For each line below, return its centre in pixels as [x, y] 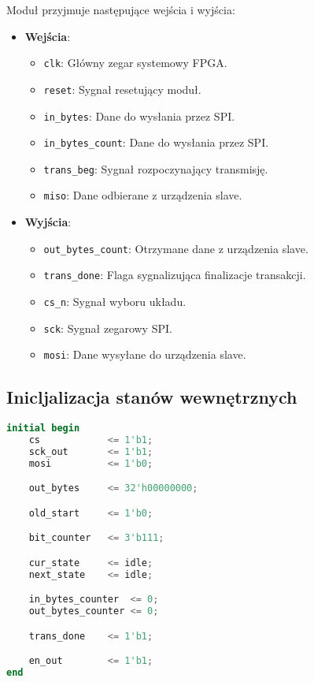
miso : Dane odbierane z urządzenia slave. [143, 195]
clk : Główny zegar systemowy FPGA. [135, 63]
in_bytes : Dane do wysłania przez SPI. [139, 116]
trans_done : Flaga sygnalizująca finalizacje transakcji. [175, 275]
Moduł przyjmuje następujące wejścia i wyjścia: [121, 9]
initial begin [43, 429]
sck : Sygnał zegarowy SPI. [108, 328]
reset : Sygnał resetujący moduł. [122, 89]
